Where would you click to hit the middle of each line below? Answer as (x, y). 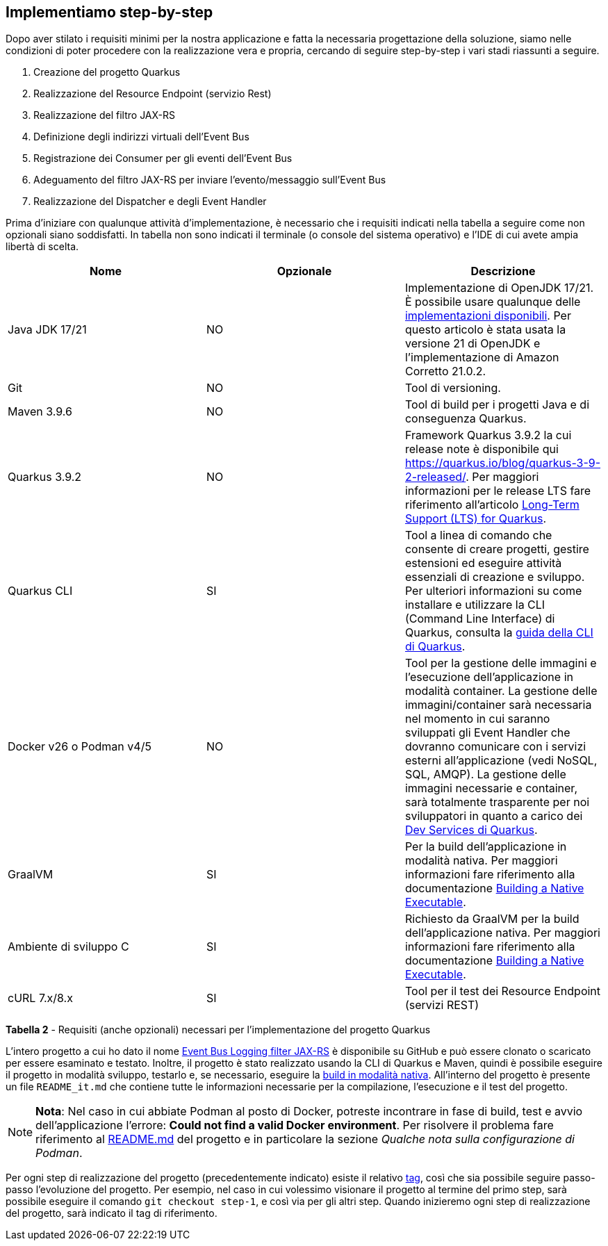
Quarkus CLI (40, 591)
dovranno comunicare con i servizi (495, 747)
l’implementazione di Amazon (482, 358)
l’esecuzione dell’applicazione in (489, 677)
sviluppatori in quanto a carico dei (494, 816)
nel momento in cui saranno (477, 719)
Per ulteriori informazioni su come (493, 591)
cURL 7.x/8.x (40, 998)
